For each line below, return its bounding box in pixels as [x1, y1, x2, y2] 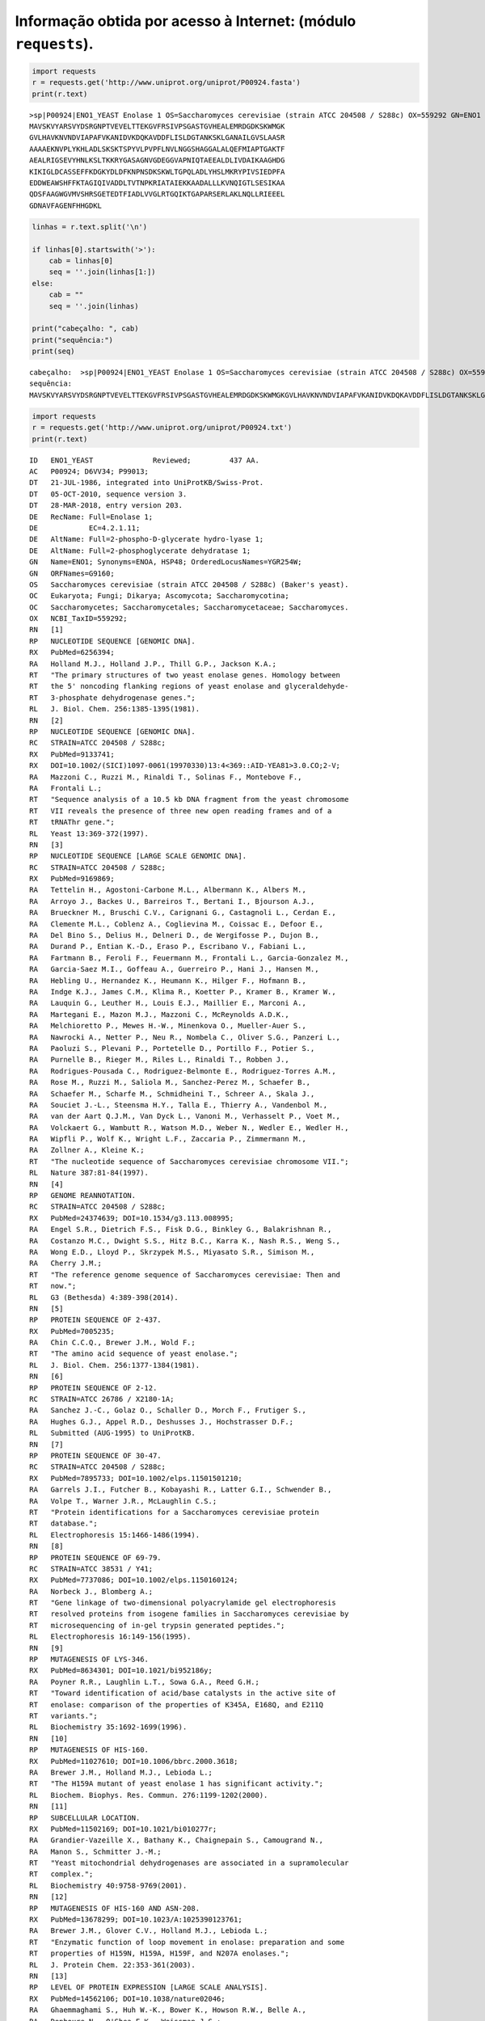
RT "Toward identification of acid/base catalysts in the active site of [29, 1689, 336, 1698]
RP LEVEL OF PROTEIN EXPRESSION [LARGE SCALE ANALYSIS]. [29, 1983, 268, 1992]
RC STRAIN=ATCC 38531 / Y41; [29, 1564, 154, 1573]
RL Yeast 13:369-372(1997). [29, 829, 150, 838]
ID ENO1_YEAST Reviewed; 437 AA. [29, 455, 260, 465]
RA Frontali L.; [29, 783, 103, 792]
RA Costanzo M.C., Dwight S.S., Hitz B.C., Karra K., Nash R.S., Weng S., [29, 1236, 341, 1245]
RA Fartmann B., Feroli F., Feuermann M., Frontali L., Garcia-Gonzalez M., [29, 953, 349, 962]
